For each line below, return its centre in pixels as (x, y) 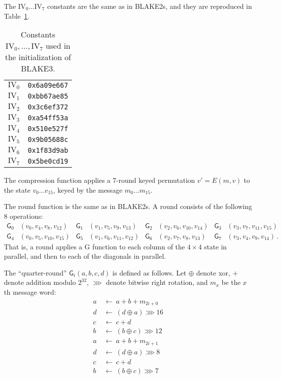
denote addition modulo (40, 282)
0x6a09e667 (48, 86)
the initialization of (38, 57)
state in (215, 246)
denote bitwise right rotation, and (157, 282)
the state (17, 189)
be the (231, 282)
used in (58, 46)
